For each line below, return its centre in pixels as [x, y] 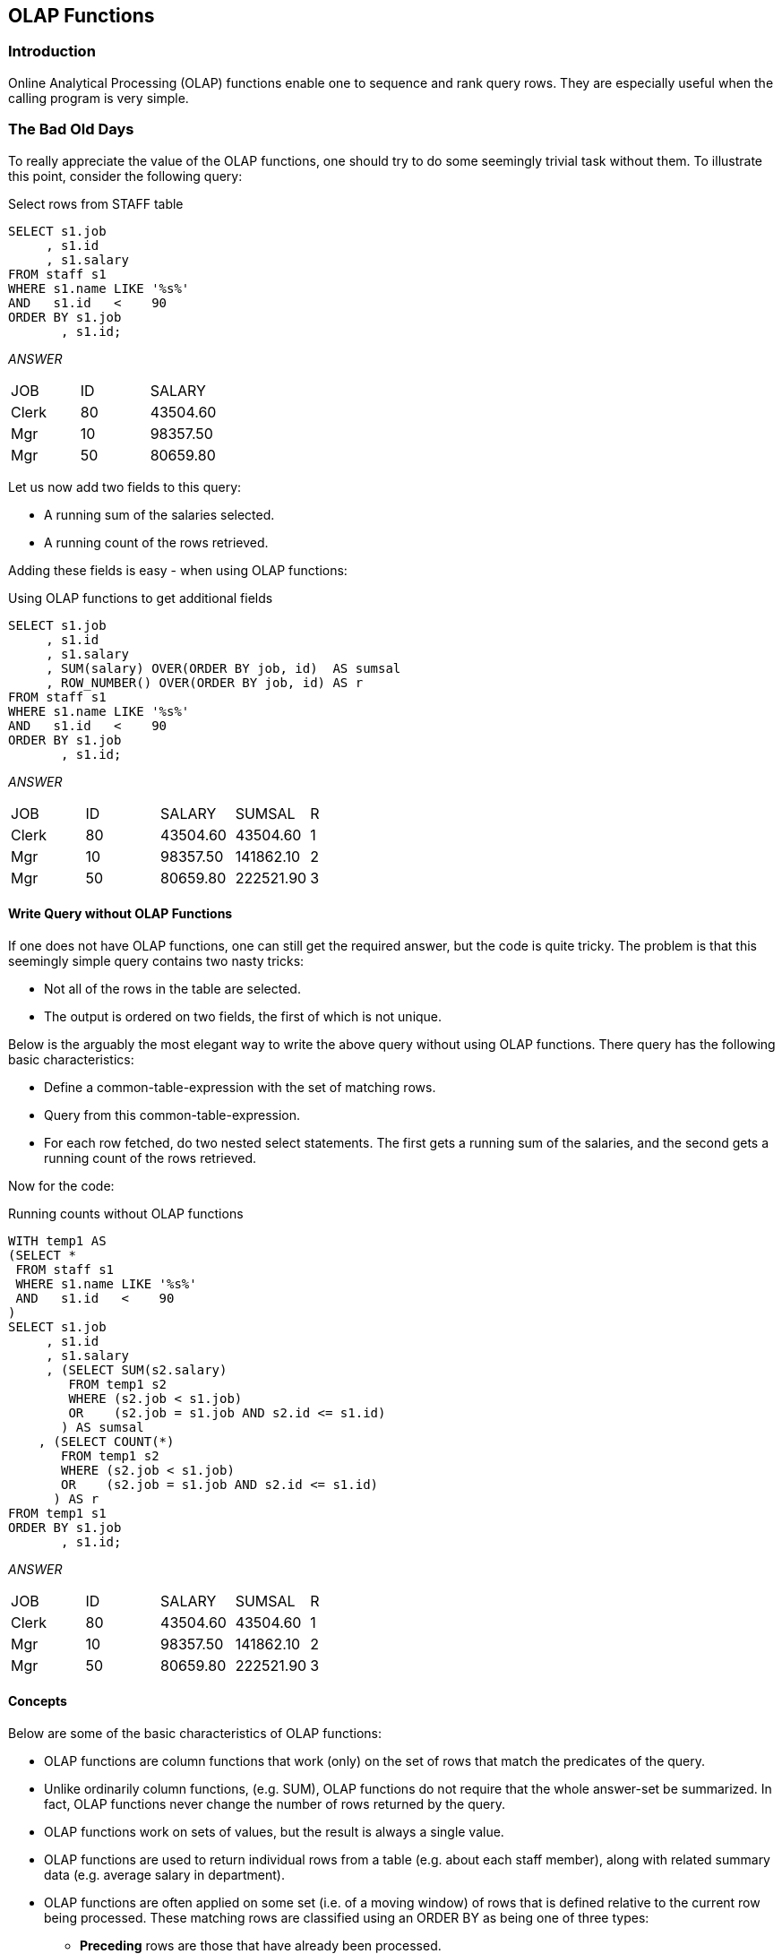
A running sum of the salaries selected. [159, 514]
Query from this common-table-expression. [172, 1115]
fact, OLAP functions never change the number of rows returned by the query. [275, 1803]
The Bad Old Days [71, 129]
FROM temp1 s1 [57, 1513]
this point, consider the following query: [125, 176]
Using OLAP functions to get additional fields [141, 598]
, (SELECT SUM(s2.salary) [137, 1369]
